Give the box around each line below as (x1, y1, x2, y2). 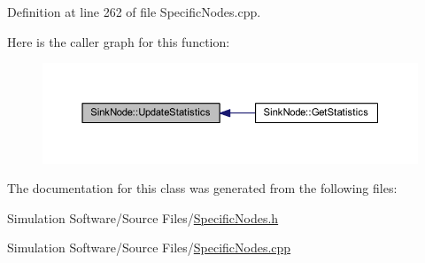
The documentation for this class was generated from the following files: (7, 179, 398, 197)
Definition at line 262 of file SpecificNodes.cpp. (7, 3, 261, 20)
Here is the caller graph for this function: (7, 32, 230, 50)
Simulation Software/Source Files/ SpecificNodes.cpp (7, 238, 291, 257)
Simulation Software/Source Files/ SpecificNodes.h (7, 208, 279, 227)
